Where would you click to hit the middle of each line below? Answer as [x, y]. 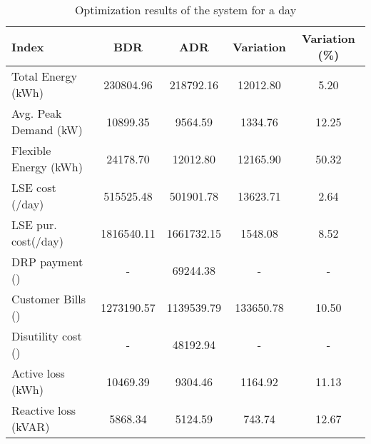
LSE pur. [34, 224]
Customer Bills [49, 299]
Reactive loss [44, 410]
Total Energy [44, 76]
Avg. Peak [37, 113]
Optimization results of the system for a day [185, 10]
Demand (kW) [47, 130]
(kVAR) [31, 427]
